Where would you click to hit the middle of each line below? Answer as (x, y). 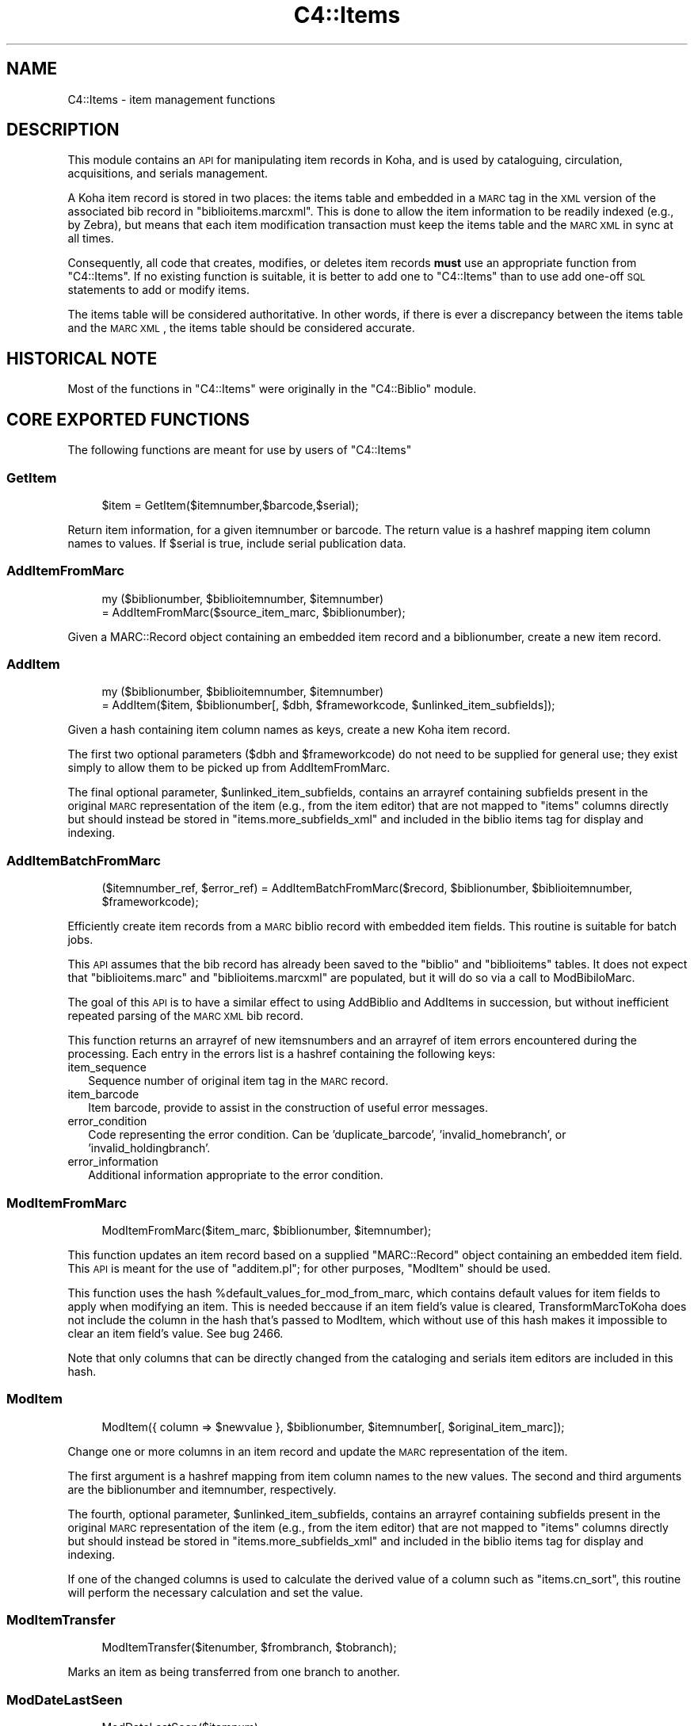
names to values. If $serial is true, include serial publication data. (237, 543)
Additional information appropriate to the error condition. (236, 1175)
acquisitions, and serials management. (168, 174)
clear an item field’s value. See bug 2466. (175, 1333)
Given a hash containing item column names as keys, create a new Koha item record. (289, 730)
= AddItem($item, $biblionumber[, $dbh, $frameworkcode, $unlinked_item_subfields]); (328, 705)
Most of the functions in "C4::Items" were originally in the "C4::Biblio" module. (272, 389)
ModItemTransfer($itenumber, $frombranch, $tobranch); (249, 1648)
